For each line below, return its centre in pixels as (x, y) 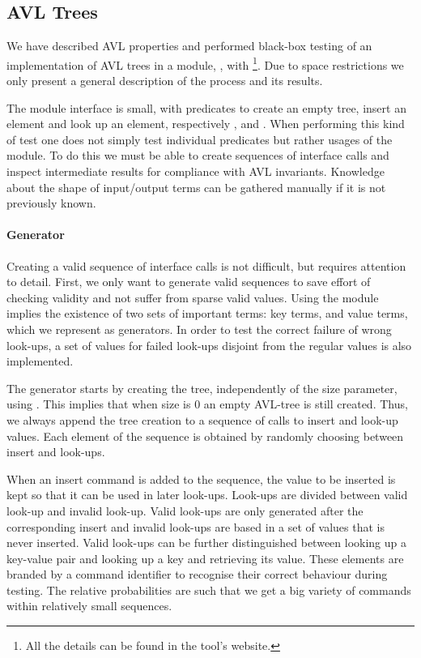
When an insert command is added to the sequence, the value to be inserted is (201, 479)
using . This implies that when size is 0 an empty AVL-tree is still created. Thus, (207, 404)
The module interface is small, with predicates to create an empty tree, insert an (206, 107)
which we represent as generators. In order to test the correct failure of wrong (199, 329)
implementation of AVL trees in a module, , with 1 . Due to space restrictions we (205, 63)
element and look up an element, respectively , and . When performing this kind (206, 124)
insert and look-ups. (56, 452)
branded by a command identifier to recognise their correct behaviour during (197, 574)
